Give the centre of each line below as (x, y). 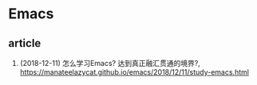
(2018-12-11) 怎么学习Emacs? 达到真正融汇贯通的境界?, (110, 63)
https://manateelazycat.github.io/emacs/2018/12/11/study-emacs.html (134, 72)
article (25, 43)
